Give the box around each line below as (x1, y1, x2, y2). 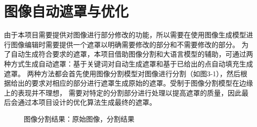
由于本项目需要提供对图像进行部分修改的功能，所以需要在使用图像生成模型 (4, 30, 246, 40)
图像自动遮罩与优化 (4, 1, 129, 21)
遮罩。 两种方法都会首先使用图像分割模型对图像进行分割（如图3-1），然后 (4, 68, 241, 78)
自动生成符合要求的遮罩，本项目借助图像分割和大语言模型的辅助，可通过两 (10, 49, 253, 59)
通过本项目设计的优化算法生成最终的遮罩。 (17, 97, 156, 107)
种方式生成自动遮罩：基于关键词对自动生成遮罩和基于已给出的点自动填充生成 (4, 58, 253, 68)
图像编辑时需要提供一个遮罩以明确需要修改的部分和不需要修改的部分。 (10, 39, 239, 49)
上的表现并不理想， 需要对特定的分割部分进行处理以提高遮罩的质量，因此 (4, 87, 242, 97)
